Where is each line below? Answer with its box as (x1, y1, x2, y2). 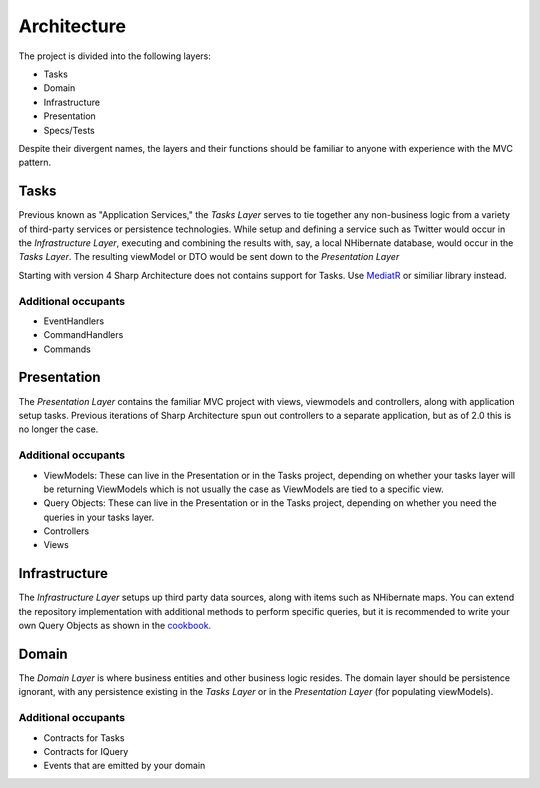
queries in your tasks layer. (43, 511, 155, 523)
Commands (43, 343, 92, 355)
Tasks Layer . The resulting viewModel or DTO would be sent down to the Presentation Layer (18, 251, 400, 263)
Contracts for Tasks (43, 731, 125, 744)
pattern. (18, 156, 52, 169)
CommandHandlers (43, 329, 124, 341)
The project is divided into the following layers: (18, 50, 212, 62)
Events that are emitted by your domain (43, 760, 206, 772)
